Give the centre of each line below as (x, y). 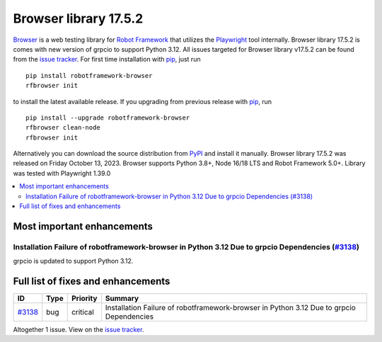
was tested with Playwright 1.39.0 (62, 173)
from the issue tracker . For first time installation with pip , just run (107, 59)
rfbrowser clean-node (63, 128)
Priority (84, 299)
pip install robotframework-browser (89, 75)
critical (83, 312)
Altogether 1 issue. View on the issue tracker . (79, 330)
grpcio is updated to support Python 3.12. (73, 261)
